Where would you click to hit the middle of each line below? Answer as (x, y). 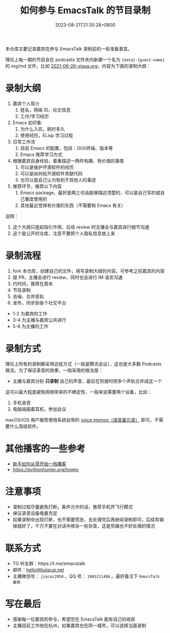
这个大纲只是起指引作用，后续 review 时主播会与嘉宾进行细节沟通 (81, 227)
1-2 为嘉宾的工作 (30, 313)
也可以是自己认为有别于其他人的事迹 (58, 180)
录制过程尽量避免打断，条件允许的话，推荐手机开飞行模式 (73, 507)
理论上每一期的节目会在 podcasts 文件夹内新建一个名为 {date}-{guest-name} (85, 60)
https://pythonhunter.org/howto (45, 470)
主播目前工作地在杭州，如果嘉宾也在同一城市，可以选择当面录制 (79, 625)
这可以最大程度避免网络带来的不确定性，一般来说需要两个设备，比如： (79, 392)
